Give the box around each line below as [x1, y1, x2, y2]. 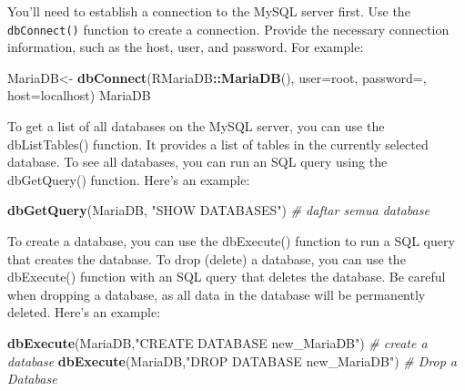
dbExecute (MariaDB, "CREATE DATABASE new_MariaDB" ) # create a [7, 333, 428, 352]
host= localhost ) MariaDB [7, 86, 151, 105]
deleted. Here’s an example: [7, 303, 161, 322]
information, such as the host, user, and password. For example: [7, 37, 364, 57]
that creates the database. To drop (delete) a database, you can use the [7, 249, 406, 268]
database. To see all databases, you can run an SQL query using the [7, 152, 388, 171]
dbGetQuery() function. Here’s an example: [7, 170, 250, 189]
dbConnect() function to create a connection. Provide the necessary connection [7, 19, 450, 38]
